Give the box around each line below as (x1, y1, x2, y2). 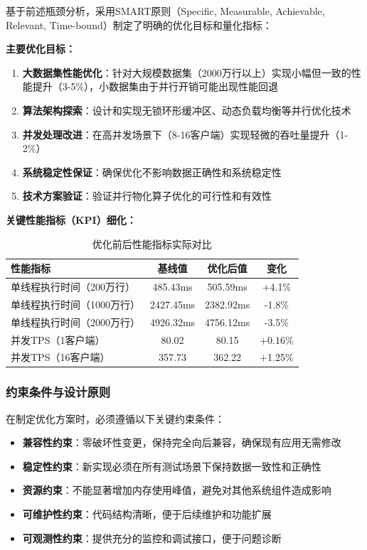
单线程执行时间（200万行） (11, 279, 135, 293)
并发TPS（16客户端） (11, 350, 110, 365)
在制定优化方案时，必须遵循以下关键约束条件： (6, 411, 225, 426)
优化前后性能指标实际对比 (92, 236, 212, 251)
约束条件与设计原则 (6, 383, 111, 401)
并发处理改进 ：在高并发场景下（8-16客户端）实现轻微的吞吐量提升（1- (22, 126, 349, 141)
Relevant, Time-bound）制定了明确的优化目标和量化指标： (6, 17, 272, 32)
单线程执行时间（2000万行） (11, 314, 140, 329)
